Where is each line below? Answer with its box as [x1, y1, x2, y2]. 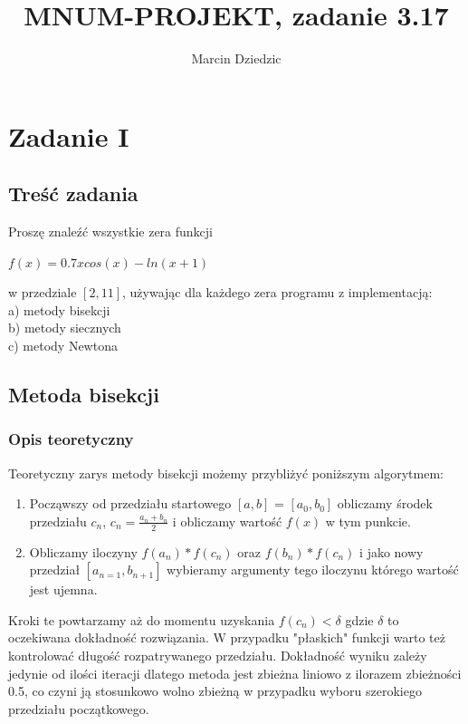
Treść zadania [8, 179, 138, 208]
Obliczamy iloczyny [29, 542, 138, 561]
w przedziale [8, 283, 77, 302]
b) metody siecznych [8, 318, 121, 337]
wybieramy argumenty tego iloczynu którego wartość [167, 560, 459, 579]
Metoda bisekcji [8, 381, 159, 409]
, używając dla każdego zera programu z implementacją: [122, 283, 433, 302]
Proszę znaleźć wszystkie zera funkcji [8, 222, 214, 241]
